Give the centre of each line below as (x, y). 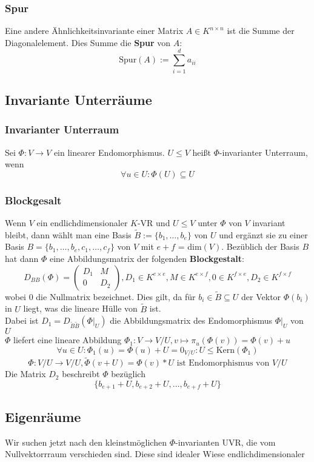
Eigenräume (43, 416)
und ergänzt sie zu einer (263, 234)
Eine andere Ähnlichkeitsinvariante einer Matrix (94, 31)
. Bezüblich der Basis (260, 246)
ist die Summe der (261, 31)
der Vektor (261, 296)
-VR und (154, 222)
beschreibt (81, 374)
